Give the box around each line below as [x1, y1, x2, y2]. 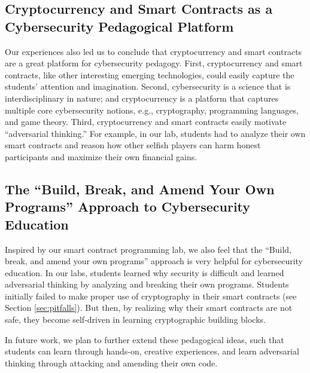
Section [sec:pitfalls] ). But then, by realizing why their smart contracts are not [5, 301, 293, 314]
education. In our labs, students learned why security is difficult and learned [5, 266, 284, 279]
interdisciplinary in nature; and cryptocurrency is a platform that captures [5, 91, 279, 104]
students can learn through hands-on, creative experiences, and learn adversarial [5, 345, 299, 357]
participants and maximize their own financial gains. [5, 150, 197, 163]
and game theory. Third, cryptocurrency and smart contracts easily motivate [5, 115, 287, 128]
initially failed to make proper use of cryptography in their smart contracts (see [5, 289, 297, 302]
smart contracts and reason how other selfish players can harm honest [5, 139, 261, 151]
